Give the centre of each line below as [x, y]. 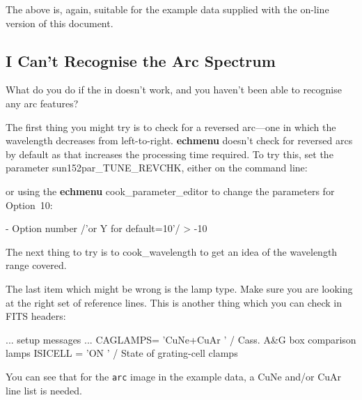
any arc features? [42, 103]
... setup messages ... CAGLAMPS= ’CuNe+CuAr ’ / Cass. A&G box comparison [181, 339]
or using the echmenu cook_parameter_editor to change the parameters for [170, 191]
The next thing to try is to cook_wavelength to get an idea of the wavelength [172, 251]
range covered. [36, 265]
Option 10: [29, 205]
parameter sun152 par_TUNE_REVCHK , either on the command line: [157, 168]
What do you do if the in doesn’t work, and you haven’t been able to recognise [174, 90]
